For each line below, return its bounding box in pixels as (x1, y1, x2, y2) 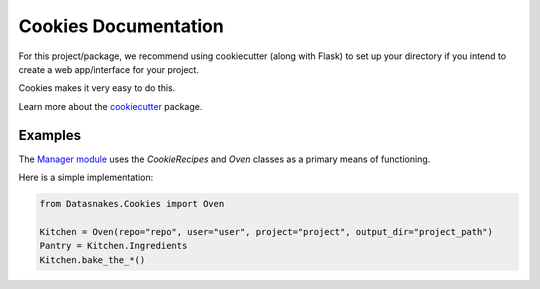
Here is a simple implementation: (18, 171, 154, 184)
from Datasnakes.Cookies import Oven (39, 198, 225, 209)
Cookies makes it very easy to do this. (18, 82, 176, 94)
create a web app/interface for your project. (18, 63, 200, 75)
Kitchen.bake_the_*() (39, 254, 146, 265)
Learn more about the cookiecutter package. (18, 100, 203, 112)
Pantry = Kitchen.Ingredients (39, 240, 188, 252)
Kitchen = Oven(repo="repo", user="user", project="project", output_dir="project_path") (39, 226, 494, 237)
